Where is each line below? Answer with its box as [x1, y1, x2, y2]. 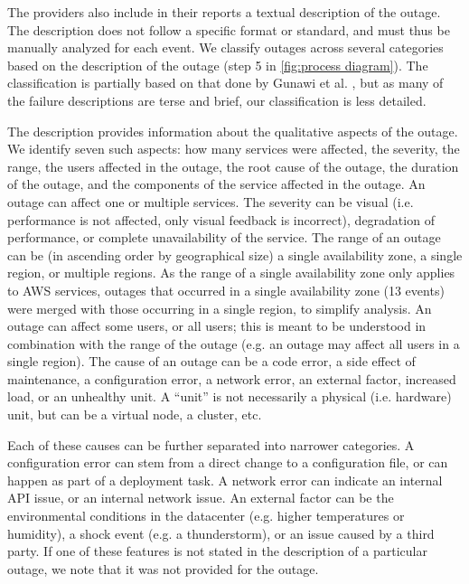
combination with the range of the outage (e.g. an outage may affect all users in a [7, 334, 460, 353]
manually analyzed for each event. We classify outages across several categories [7, 38, 444, 57]
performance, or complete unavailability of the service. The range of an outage [7, 228, 441, 247]
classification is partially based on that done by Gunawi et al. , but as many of [7, 73, 444, 92]
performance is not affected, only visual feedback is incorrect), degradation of [7, 210, 435, 229]
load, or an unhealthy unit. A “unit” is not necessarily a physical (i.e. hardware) [7, 387, 452, 406]
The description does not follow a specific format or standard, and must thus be [7, 20, 450, 39]
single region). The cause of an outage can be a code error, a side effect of [7, 352, 416, 371]
